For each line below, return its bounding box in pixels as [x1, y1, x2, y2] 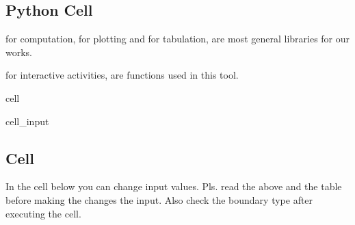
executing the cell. [5, 206, 81, 220]
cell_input [5, 114, 49, 128]
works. [5, 44, 33, 59]
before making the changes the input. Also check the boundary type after [5, 192, 313, 207]
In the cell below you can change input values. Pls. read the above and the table [5, 179, 342, 194]
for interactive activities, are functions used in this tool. [5, 68, 239, 82]
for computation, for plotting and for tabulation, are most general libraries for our [5, 31, 350, 46]
